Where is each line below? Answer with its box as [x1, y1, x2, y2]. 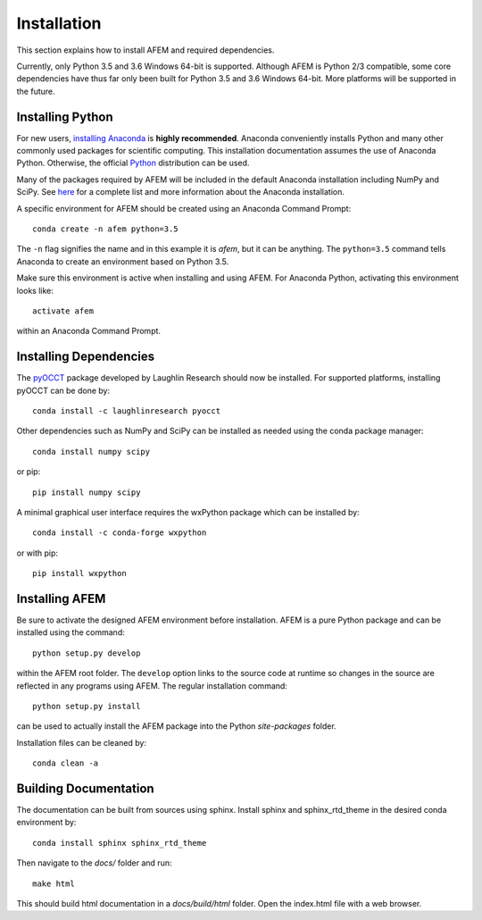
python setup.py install [32, 701, 141, 711]
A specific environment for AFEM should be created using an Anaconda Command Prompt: [16, 203, 352, 213]
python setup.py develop [32, 648, 141, 658]
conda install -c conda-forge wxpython [32, 528, 207, 538]
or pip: [16, 466, 41, 477]
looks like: [16, 285, 54, 296]
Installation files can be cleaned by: [16, 737, 147, 748]
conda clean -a [32, 758, 99, 768]
